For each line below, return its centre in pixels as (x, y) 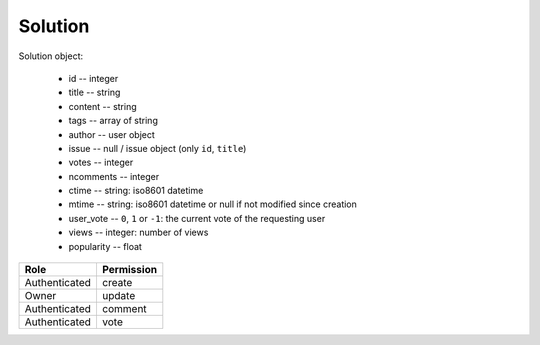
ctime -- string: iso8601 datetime (136, 191)
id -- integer (93, 78)
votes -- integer (101, 162)
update (118, 296)
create (117, 283)
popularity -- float (105, 246)
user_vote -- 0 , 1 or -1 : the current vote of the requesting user (197, 218)
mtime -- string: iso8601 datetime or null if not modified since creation (212, 204)
